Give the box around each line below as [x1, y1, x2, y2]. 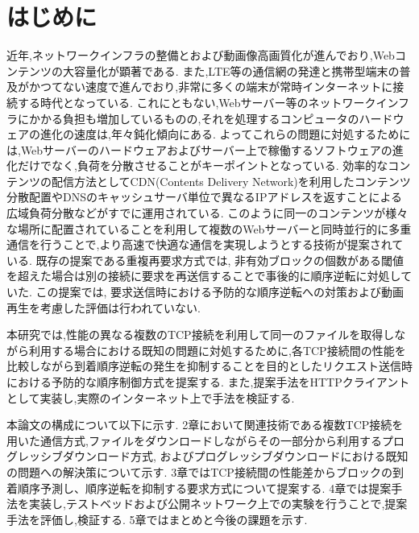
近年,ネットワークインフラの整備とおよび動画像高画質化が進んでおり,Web [6, 47, 395, 64]
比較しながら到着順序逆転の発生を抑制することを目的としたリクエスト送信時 [6, 357, 413, 374]
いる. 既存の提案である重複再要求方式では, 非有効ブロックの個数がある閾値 [6, 251, 404, 268]
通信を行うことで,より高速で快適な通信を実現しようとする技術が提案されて [6, 236, 404, 253]
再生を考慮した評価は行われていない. [6, 299, 201, 316]
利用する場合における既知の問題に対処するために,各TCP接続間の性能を [28, 341, 406, 358]
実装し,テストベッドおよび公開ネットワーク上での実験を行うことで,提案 [28, 495, 408, 512]
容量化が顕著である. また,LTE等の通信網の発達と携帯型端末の [73, 62, 400, 79]
